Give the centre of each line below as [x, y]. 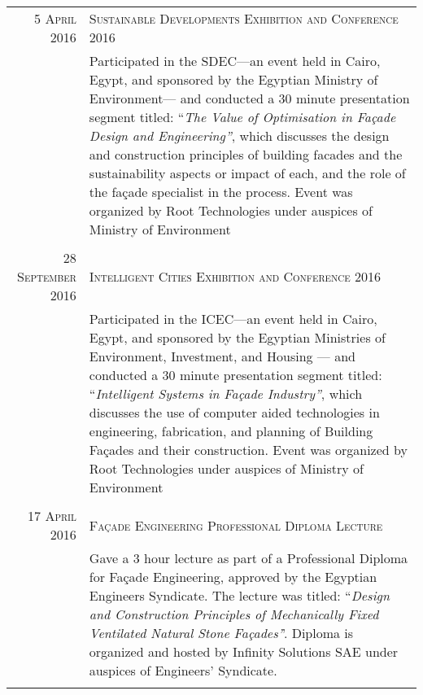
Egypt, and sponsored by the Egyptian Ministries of [237, 337]
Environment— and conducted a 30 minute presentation [249, 98]
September [47, 276]
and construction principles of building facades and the [246, 154]
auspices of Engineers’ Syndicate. [183, 670]
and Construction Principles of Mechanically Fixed [234, 614]
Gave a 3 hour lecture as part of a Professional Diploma [249, 558]
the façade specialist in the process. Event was [221, 192]
